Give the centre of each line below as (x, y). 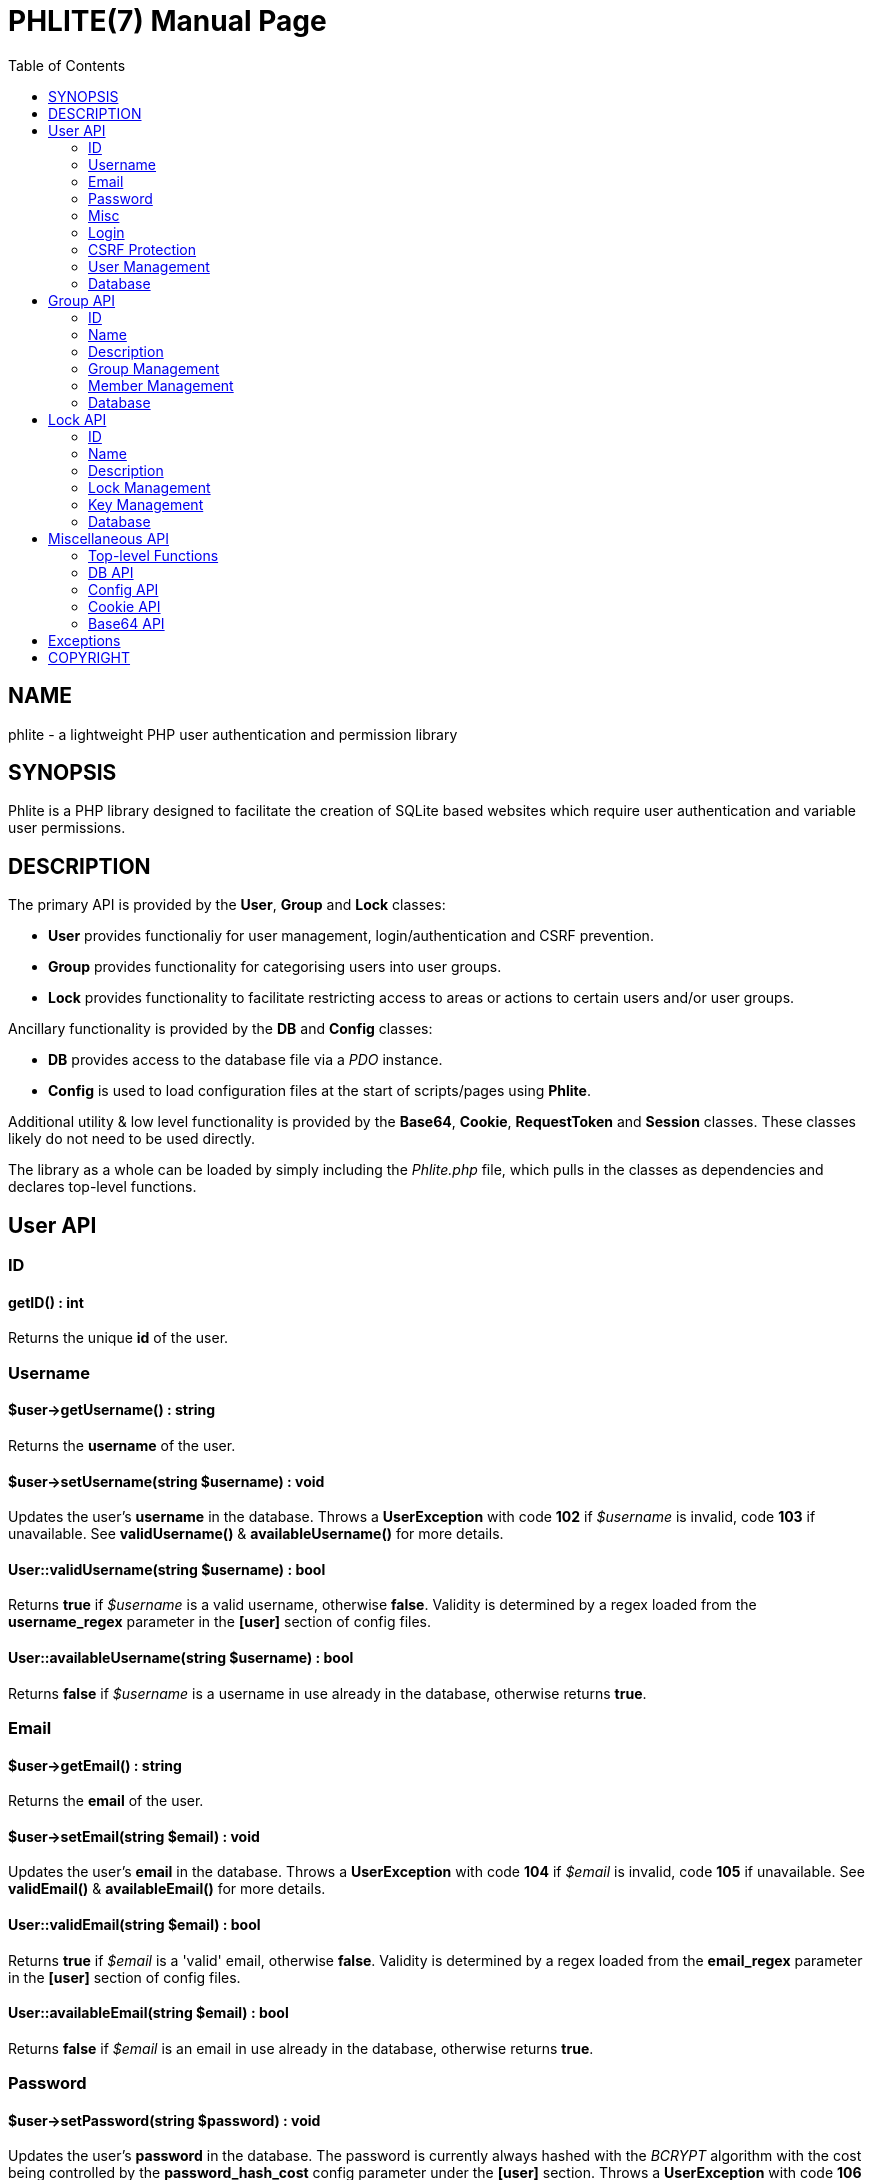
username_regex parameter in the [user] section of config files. (220, 1622)
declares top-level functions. (102, 1187)
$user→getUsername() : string (112, 1410)
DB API (111, 572)
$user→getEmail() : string (95, 1765)
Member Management (161, 385)
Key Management (146, 504)
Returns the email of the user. (106, 1801)
